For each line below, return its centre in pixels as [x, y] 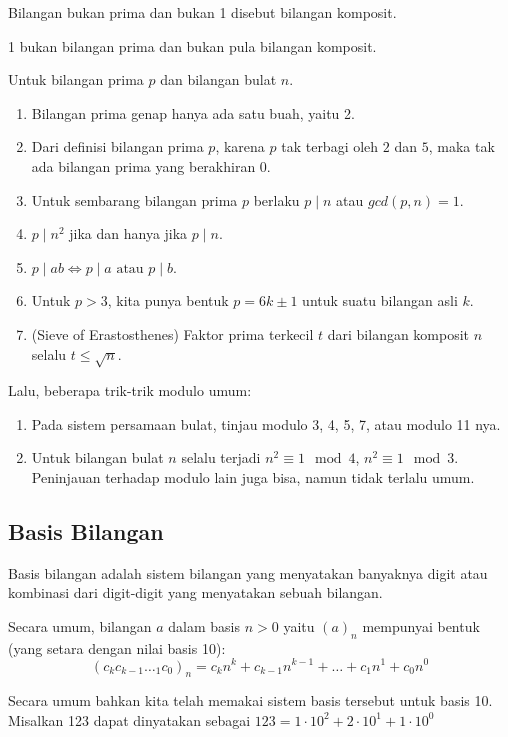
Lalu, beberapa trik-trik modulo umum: [130, 390]
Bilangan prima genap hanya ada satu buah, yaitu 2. [193, 112]
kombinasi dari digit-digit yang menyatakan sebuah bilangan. [195, 592]
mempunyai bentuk [421, 626]
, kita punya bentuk [168, 300]
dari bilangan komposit [398, 333]
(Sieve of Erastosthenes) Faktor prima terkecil [172, 333]
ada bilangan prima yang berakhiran [143, 165]
